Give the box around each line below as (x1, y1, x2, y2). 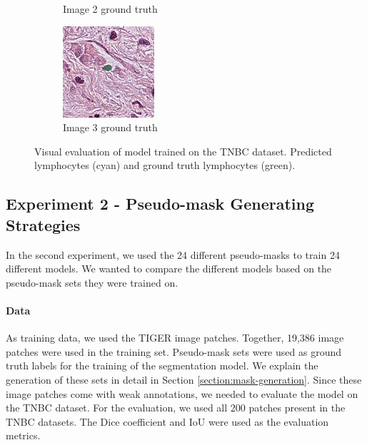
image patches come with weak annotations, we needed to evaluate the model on (6, 386, 358, 401)
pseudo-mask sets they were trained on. (6, 275, 179, 290)
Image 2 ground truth (63, 1, 158, 16)
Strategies (6, 213, 81, 235)
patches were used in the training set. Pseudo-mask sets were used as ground (6, 344, 341, 359)
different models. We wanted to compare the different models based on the (6, 261, 332, 276)
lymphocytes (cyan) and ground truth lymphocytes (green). (34, 158, 296, 173)
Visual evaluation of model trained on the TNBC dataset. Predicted (34, 143, 332, 158)
